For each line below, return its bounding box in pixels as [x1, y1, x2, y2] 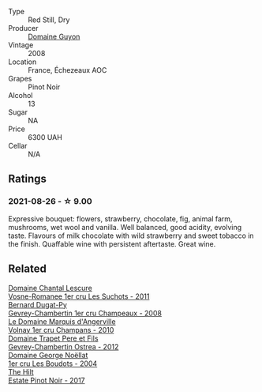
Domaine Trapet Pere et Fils [8, 334, 99, 343]
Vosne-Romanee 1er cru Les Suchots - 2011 [8, 292, 150, 301]
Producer [8, 24, 39, 32]
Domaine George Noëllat [8, 350, 88, 360]
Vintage [8, 40, 34, 50]
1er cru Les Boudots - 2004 [8, 359, 98, 368]
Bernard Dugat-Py [8, 300, 67, 309]
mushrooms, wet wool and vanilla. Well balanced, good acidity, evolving [8, 222, 242, 232]
